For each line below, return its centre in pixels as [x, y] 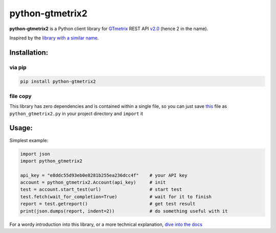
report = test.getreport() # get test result [108, 204]
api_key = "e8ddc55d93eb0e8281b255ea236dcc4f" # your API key [104, 175]
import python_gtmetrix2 [51, 161]
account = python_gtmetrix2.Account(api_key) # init [93, 182]
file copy [20, 96]
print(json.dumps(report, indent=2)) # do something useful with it [124, 211]
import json [35, 154]
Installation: [29, 52]
